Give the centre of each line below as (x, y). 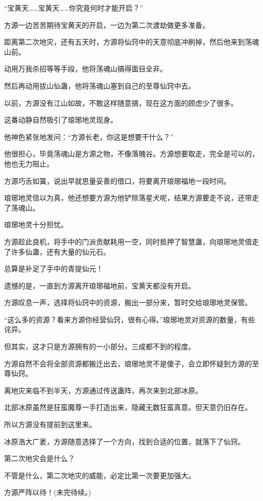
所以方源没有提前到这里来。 (50, 424)
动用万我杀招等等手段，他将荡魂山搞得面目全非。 (85, 69)
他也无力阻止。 (29, 163)
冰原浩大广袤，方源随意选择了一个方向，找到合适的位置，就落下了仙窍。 (124, 441)
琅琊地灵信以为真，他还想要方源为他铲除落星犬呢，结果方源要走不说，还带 (128, 198)
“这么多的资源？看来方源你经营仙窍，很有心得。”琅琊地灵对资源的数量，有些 (130, 319)
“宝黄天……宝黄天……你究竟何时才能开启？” (74, 8)
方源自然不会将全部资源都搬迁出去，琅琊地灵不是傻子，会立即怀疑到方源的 (128, 363)
